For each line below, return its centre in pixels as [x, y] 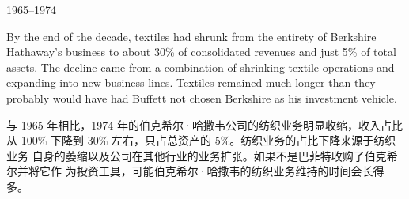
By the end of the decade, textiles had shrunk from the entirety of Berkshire [191, 36]
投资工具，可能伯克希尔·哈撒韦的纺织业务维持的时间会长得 [230, 171]
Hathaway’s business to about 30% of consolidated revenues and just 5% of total [201, 52]
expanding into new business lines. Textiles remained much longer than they [191, 83]
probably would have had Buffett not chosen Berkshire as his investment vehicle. [202, 98]
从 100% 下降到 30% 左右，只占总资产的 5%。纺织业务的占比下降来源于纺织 [201, 140]
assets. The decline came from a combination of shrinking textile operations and [201, 67]
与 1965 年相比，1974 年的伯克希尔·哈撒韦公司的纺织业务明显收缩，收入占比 [204, 124]
